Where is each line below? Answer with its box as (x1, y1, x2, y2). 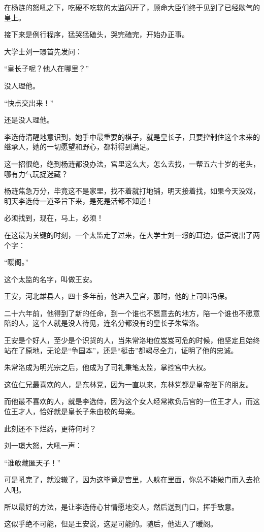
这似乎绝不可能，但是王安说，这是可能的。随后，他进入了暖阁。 (4, 518, 217, 529)
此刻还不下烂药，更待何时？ (4, 423, 96, 433)
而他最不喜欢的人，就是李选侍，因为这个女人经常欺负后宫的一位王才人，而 (4, 396, 253, 406)
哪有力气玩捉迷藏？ (4, 168, 68, 179)
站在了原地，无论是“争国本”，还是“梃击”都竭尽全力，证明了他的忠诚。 (4, 345, 238, 355)
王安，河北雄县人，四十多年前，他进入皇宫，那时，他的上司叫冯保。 (4, 291, 232, 301)
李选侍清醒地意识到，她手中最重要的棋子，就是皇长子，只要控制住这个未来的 (4, 131, 260, 142)
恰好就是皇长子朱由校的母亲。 (39, 406, 139, 417)
